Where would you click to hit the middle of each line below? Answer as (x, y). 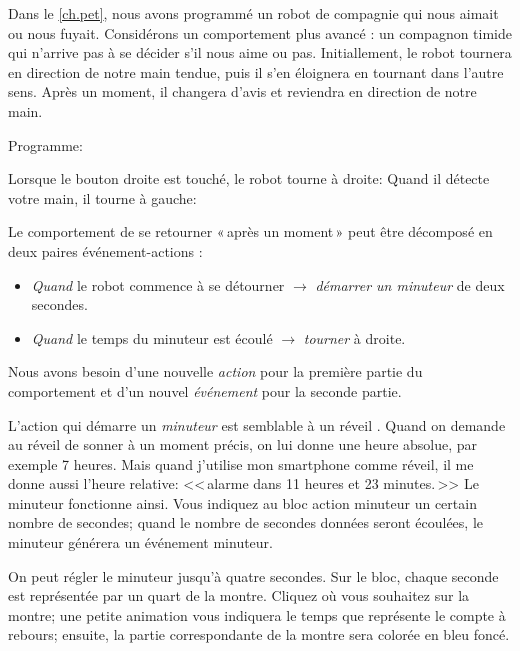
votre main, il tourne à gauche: (102, 197)
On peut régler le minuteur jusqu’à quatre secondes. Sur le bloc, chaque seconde (253, 575)
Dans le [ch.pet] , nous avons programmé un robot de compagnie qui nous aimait (253, 13)
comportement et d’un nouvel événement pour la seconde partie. (205, 390)
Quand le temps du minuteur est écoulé (152, 337)
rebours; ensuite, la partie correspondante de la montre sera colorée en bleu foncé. (259, 634)
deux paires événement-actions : (105, 250)
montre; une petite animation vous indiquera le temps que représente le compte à (257, 614)
